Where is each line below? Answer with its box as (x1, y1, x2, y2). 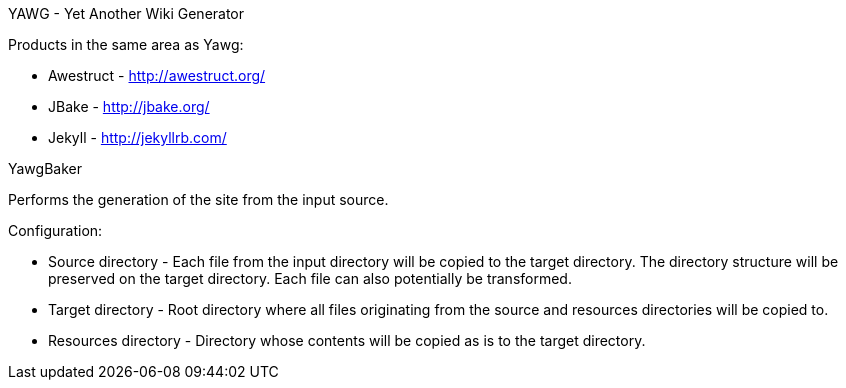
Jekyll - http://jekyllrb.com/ (48, 129, 227, 146)
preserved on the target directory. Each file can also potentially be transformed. (48, 270, 572, 287)
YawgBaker (8, 160, 82, 177)
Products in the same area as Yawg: (8, 36, 244, 53)
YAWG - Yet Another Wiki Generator (8, 5, 245, 22)
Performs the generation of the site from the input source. (8, 191, 389, 208)
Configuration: (8, 222, 103, 239)
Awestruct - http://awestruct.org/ (48, 67, 266, 84)
